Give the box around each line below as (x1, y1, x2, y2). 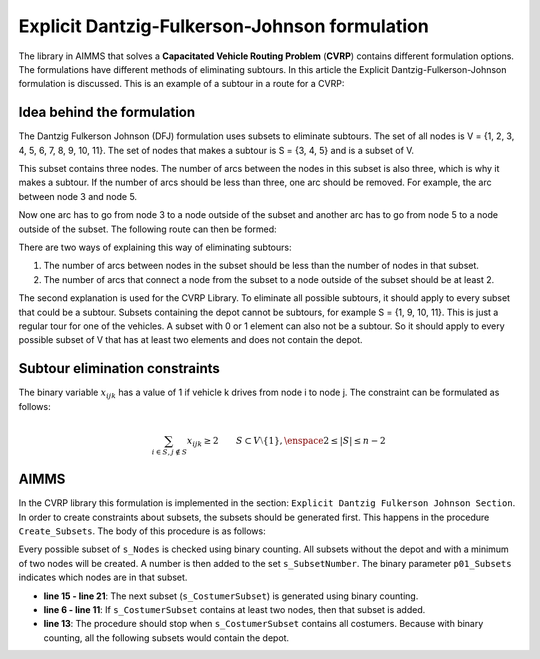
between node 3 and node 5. (18, 190, 138, 202)
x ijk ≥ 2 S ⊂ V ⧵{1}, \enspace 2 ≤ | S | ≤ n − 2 (186, 435, 386, 449)
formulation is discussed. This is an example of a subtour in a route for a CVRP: (18, 78, 345, 90)
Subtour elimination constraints (18, 360, 220, 377)
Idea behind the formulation (18, 104, 196, 121)
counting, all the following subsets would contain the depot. (43, 631, 290, 644)
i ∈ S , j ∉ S (151, 447, 188, 457)
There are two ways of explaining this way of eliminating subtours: (18, 241, 292, 253)
